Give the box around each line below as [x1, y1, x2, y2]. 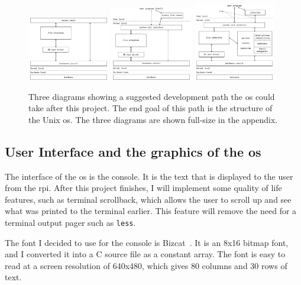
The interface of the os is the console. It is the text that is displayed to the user [5, 170, 293, 182]
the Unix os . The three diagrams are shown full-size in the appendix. [28, 113, 278, 125]
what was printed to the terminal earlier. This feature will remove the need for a [5, 205, 297, 217]
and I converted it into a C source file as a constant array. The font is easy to [5, 248, 286, 260]
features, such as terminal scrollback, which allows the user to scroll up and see [5, 193, 292, 205]
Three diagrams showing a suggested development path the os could [28, 90, 275, 102]
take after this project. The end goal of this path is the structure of [28, 102, 273, 114]
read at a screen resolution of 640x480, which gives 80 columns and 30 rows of [5, 259, 287, 271]
